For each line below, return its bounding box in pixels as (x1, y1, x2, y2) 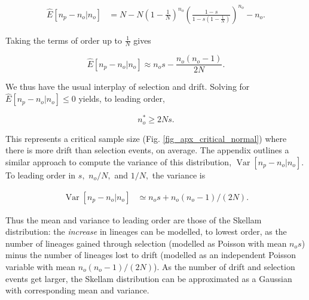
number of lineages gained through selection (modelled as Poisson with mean (5, 237, 287, 249)
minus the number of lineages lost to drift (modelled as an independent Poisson (5, 249, 296, 261)
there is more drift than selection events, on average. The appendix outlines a (5, 144, 289, 156)
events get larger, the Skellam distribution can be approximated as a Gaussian (5, 272, 292, 284)
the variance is (152, 168, 206, 181)
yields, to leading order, (78, 92, 165, 105)
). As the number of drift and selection (153, 260, 295, 272)
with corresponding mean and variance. (5, 284, 149, 296)
